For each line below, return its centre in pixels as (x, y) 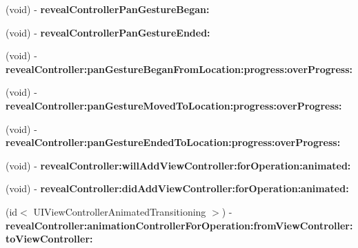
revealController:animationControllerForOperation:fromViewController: (179, 225)
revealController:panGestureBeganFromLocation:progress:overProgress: (179, 69)
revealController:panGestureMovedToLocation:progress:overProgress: (174, 105)
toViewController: (49, 239)
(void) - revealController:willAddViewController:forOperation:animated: (178, 165)
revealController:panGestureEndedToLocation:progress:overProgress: (173, 142)
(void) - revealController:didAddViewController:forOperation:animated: (177, 188)
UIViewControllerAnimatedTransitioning (120, 211)
